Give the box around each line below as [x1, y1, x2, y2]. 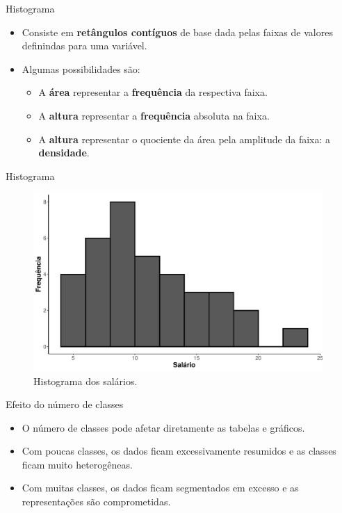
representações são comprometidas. [22, 494, 171, 509]
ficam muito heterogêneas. [22, 457, 133, 471]
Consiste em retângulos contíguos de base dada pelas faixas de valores [22, 24, 333, 39]
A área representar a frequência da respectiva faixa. [38, 85, 268, 99]
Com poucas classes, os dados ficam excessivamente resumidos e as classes [22, 443, 336, 458]
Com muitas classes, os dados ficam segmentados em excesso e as [22, 480, 299, 495]
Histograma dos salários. [33, 373, 138, 388]
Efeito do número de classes [6, 397, 124, 412]
